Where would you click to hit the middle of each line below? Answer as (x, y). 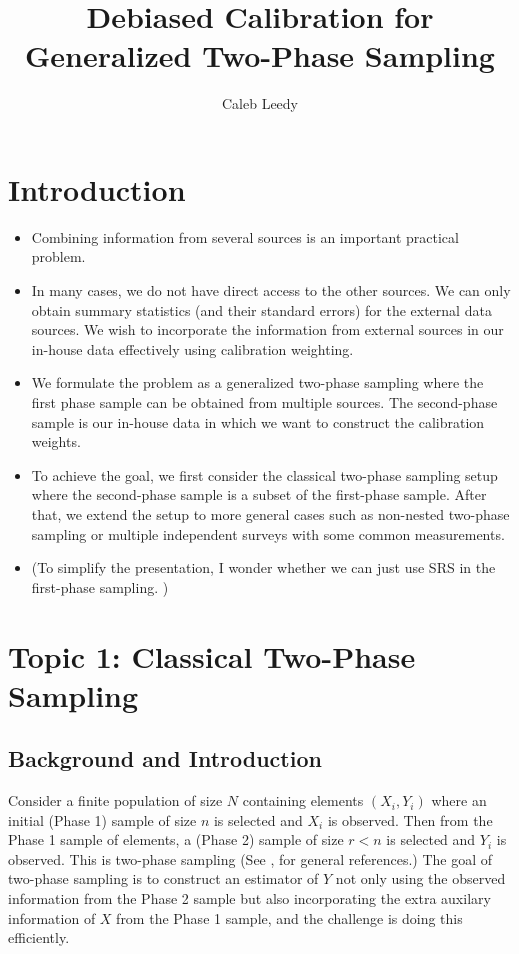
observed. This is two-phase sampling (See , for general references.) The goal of (250, 858)
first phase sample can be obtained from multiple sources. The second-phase (264, 402)
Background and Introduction (165, 758)
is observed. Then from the (410, 819)
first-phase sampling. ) (100, 586)
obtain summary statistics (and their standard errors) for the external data (261, 309)
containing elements (303, 800)
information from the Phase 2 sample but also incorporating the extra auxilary (249, 898)
